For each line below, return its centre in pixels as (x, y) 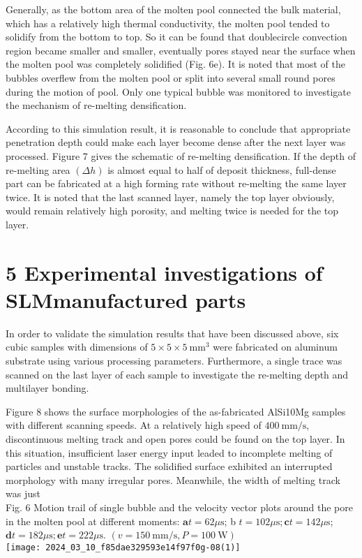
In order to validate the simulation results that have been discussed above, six (172, 333)
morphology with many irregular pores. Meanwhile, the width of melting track (173, 479)
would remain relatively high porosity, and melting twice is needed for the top (172, 211)
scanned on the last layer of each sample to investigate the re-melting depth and (177, 374)
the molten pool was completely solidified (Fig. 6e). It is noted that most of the (175, 64)
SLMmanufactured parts (126, 299)
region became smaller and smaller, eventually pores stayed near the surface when (181, 50)
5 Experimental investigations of (164, 272)
